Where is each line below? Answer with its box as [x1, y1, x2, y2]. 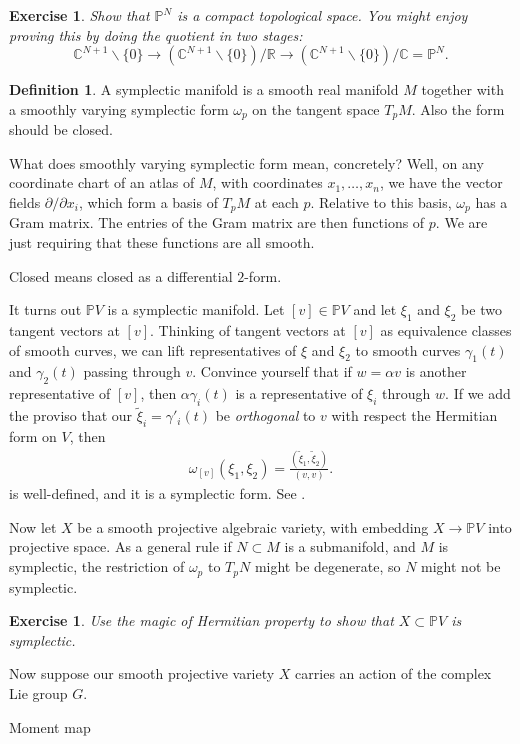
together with [421, 79, 504, 100]
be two [461, 299, 502, 320]
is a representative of [235, 383, 363, 404]
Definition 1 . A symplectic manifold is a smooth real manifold [9, 79, 399, 100]
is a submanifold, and [284, 536, 416, 557]
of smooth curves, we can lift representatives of [9, 339, 297, 360]
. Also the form [411, 98, 505, 119]
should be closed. [9, 119, 113, 140]
